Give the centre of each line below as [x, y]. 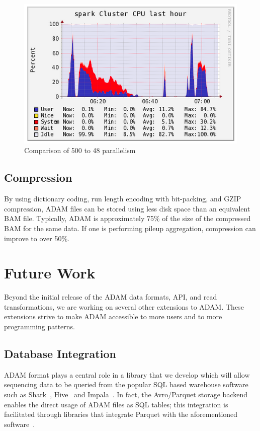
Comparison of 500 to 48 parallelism [80, 150]
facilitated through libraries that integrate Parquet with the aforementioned [121, 414]
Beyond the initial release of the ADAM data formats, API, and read [111, 297]
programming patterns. [39, 327]
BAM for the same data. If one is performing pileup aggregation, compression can [130, 228]
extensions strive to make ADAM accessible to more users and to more [113, 316]
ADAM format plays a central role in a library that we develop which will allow [127, 374]
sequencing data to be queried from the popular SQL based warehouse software [126, 384]
